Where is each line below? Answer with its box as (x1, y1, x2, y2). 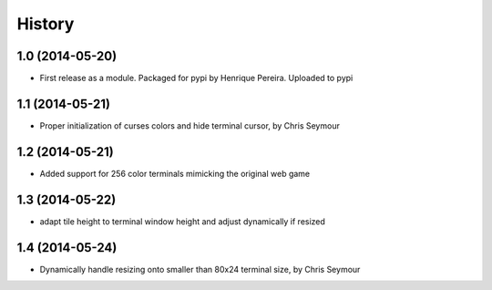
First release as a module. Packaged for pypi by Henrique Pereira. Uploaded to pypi (39, 73, 354, 84)
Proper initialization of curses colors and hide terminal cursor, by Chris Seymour (39, 119, 341, 131)
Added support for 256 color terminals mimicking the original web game (39, 168, 311, 179)
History (16, 14, 75, 34)
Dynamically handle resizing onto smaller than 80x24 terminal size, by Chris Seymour (39, 264, 361, 274)
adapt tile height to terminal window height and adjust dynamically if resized (39, 215, 325, 227)
